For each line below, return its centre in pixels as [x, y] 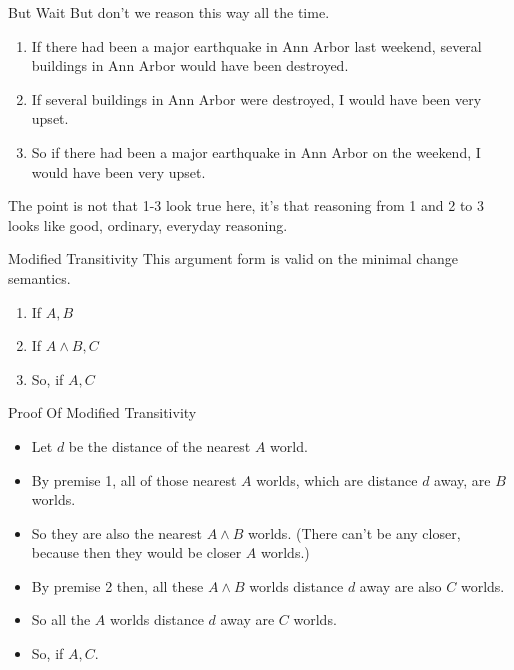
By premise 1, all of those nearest [134, 479]
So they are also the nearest [116, 532]
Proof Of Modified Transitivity [102, 412]
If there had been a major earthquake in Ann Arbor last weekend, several [256, 45]
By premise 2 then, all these [117, 585]
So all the [61, 619]
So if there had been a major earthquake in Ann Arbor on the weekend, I [256, 151]
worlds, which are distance [337, 479]
